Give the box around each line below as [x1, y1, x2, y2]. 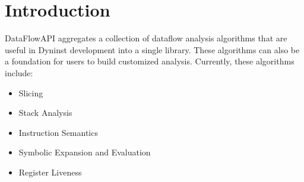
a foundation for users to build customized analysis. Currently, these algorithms [5, 55, 294, 67]
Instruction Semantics [18, 126, 98, 138]
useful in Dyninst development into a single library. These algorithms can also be [5, 43, 300, 56]
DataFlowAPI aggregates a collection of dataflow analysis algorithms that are [5, 32, 287, 44]
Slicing [18, 86, 43, 99]
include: [5, 66, 33, 79]
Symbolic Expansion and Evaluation [18, 146, 151, 158]
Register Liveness [18, 165, 82, 178]
